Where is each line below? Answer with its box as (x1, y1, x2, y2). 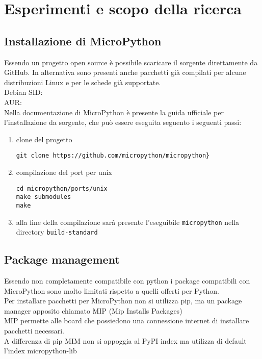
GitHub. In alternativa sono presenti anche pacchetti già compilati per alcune (4, 67, 246, 78)
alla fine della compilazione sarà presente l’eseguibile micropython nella (16, 216, 240, 227)
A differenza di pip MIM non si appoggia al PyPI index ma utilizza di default (4, 335, 247, 346)
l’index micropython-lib (4, 345, 77, 356)
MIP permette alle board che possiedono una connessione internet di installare (4, 315, 249, 326)
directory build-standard (16, 226, 98, 237)
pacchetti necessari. (4, 325, 65, 336)
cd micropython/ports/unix (16, 185, 108, 192)
